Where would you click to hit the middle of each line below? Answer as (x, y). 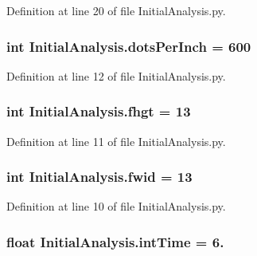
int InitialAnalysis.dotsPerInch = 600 (129, 46)
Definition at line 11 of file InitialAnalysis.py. (116, 141)
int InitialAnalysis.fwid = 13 (99, 177)
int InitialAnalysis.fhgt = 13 (99, 111)
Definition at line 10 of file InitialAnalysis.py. (116, 206)
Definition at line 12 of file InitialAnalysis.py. (116, 75)
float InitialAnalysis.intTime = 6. (115, 241)
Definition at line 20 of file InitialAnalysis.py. (116, 10)
